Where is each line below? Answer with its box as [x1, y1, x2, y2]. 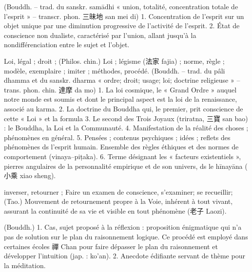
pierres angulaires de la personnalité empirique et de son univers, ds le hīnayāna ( [4, 161, 248, 171]
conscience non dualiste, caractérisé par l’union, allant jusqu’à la [4, 30, 196, 40]
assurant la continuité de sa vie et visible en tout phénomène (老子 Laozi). [4, 205, 227, 216]
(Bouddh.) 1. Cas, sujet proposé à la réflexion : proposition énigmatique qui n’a [4, 222, 242, 232]
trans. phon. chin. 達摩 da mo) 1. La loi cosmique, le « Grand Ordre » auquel [4, 84, 237, 94]
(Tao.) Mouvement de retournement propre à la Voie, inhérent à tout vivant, [4, 196, 233, 206]
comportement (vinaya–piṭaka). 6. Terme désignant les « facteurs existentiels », [4, 151, 241, 161]
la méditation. [4, 260, 46, 270]
